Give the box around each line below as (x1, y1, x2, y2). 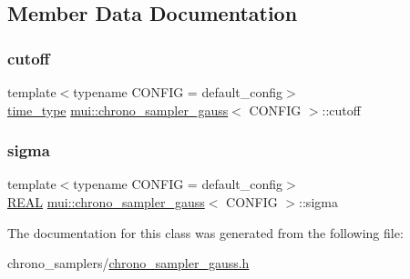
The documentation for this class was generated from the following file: (7, 223, 404, 242)
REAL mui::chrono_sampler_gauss (7, 193, 205, 211)
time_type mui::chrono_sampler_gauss (7, 100, 229, 119)
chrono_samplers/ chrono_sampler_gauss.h (7, 254, 250, 273)
